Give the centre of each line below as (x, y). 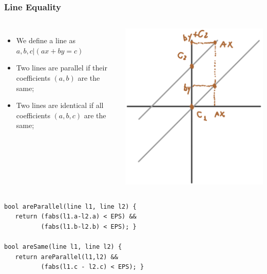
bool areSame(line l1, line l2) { (63, 247)
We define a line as (46, 40)
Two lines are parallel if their (62, 68)
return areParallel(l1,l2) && (66, 257)
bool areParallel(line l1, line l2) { (70, 206)
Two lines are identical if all (60, 105)
